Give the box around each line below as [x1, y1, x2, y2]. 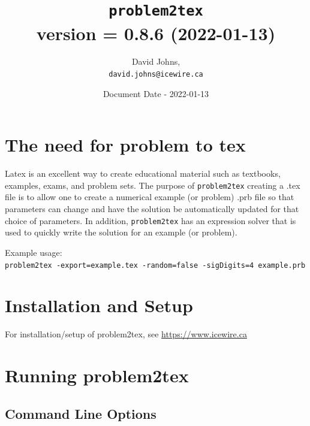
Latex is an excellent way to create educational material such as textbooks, [5, 167, 281, 180]
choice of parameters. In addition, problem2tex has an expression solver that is [5, 214, 296, 226]
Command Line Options [5, 404, 156, 422]
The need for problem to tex [5, 132, 246, 157]
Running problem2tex [5, 363, 189, 388]
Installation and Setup [5, 293, 193, 318]
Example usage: [5, 246, 62, 258]
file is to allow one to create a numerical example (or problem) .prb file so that [5, 191, 294, 203]
